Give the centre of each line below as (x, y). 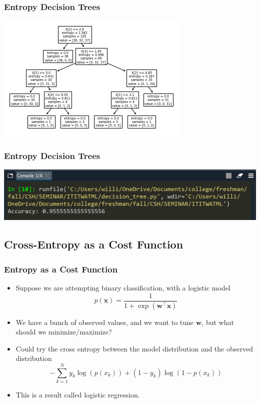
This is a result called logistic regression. (78, 395)
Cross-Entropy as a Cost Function (94, 244)
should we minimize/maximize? (64, 332)
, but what (218, 322)
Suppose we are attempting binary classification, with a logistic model (123, 288)
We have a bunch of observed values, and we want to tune (105, 322)
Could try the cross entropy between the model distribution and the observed (134, 348)
